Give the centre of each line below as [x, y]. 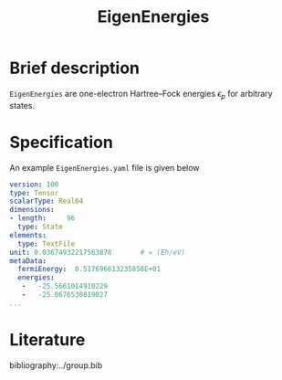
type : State [41, 227]
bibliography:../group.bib [56, 365]
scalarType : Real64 [47, 201]
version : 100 [34, 185]
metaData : [28, 261]
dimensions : [32, 210]
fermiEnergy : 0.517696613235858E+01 [89, 269]
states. [22, 105]
